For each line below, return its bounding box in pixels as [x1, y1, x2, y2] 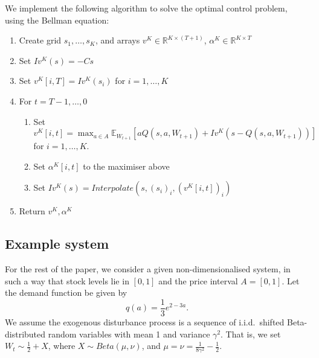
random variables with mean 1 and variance [48, 327, 210, 340]
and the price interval [158, 274, 238, 287]
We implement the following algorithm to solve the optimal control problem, [5, 2, 288, 14]
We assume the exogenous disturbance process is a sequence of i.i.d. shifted [5, 316, 285, 328]
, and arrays [95, 34, 140, 46]
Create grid [19, 34, 62, 46]
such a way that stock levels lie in [5, 274, 129, 287]
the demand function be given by [5, 286, 127, 299]
